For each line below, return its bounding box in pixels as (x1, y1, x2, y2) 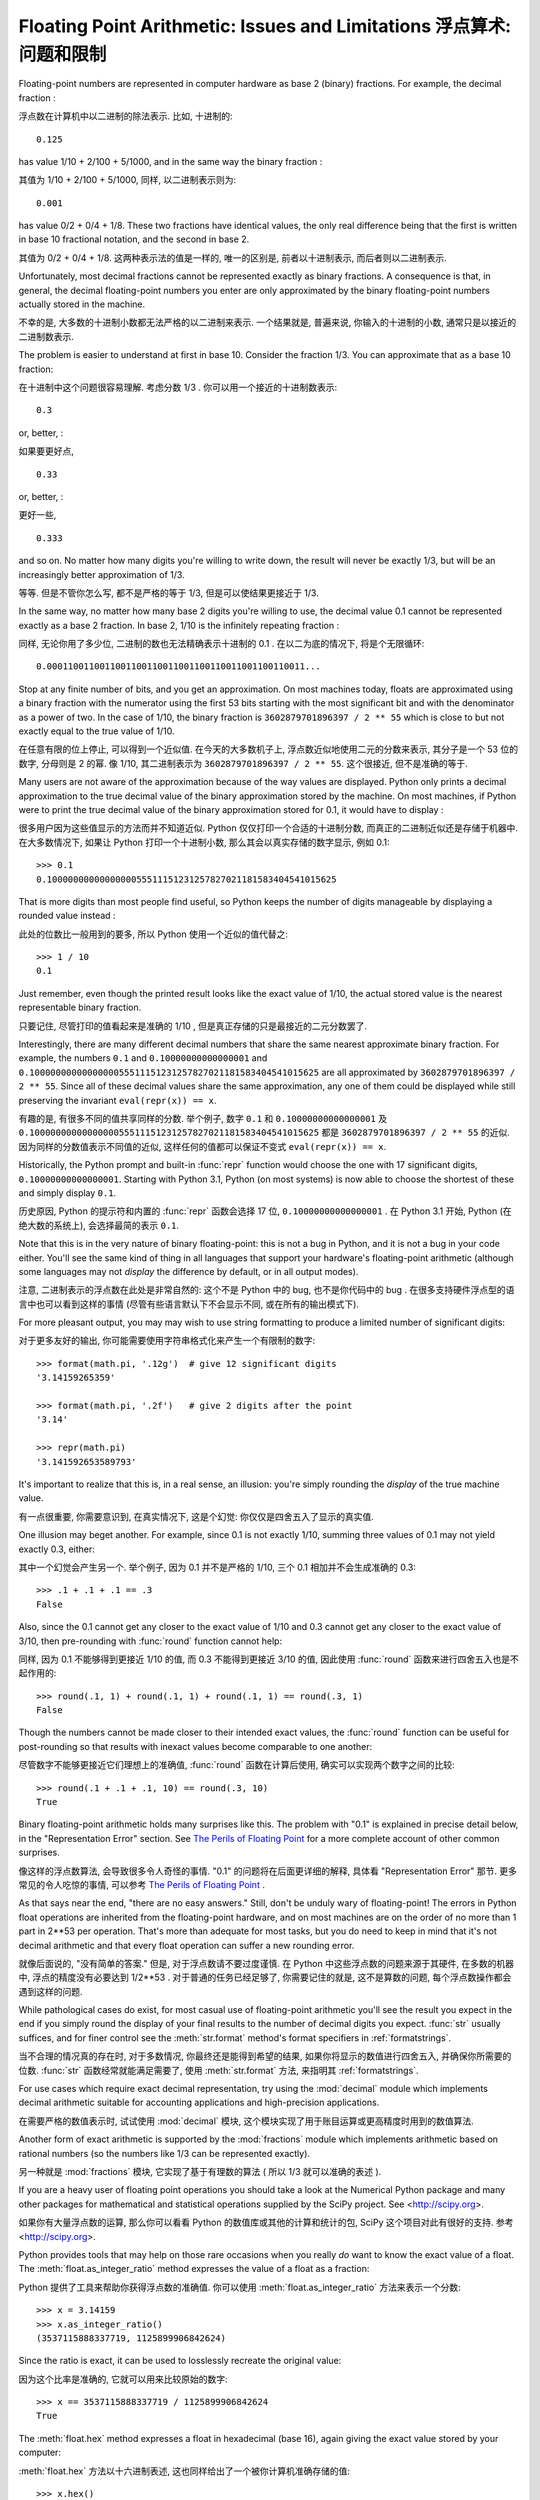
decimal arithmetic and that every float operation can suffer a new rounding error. (18, 1939, 355, 1951)
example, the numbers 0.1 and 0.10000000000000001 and (18, 1052, 268, 1064)
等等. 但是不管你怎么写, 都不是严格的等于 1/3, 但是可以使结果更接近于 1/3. (18, 586, 319, 599)
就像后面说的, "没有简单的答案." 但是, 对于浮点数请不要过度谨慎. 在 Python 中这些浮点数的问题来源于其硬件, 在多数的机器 (18, 1957, 515, 1969)
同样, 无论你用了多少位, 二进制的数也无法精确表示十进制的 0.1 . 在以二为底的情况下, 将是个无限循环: (18, 638, 425, 650)
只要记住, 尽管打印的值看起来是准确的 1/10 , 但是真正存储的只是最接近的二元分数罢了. (18, 1020, 368, 1032)
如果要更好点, (18, 445, 75, 457)
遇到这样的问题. (18, 1985, 84, 1997)
